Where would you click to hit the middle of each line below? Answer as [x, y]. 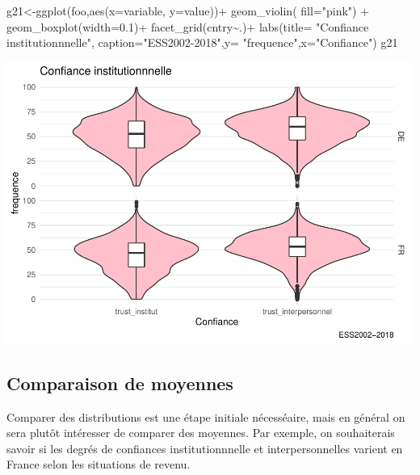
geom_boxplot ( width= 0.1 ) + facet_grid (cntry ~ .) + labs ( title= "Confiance [188, 26]
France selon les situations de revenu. [99, 464]
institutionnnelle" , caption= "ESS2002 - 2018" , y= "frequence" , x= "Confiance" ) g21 [202, 42]
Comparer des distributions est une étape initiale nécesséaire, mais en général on [206, 416]
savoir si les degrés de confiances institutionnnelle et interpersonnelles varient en [205, 448]
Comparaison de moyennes [120, 383]
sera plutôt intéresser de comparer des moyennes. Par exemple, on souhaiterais [201, 433]
